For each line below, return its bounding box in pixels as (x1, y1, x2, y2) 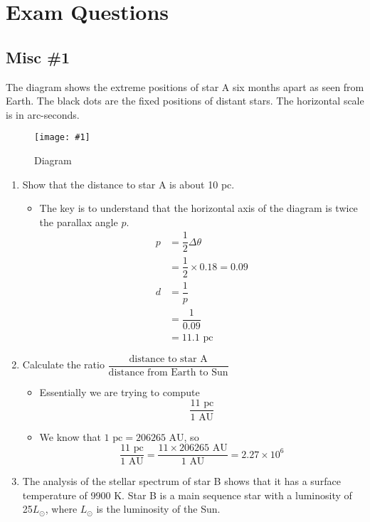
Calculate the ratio (22, 357, 105, 372)
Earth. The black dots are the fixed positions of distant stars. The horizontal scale (6, 93, 364, 108)
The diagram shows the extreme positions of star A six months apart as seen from (6, 79, 364, 94)
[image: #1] (34, 132, 90, 143)
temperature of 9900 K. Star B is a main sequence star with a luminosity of (22, 487, 352, 502)
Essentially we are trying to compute (39, 384, 200, 399)
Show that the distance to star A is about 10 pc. (22, 176, 235, 191)
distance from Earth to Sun (108, 367, 228, 378)
